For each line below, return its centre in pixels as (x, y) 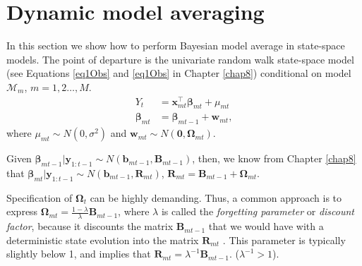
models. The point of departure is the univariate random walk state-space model (180, 59)
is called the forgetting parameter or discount (258, 211)
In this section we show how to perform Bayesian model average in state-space (176, 46)
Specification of (40, 197)
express (22, 211)
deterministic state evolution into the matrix (103, 240)
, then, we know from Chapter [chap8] (274, 158)
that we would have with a (266, 226)
